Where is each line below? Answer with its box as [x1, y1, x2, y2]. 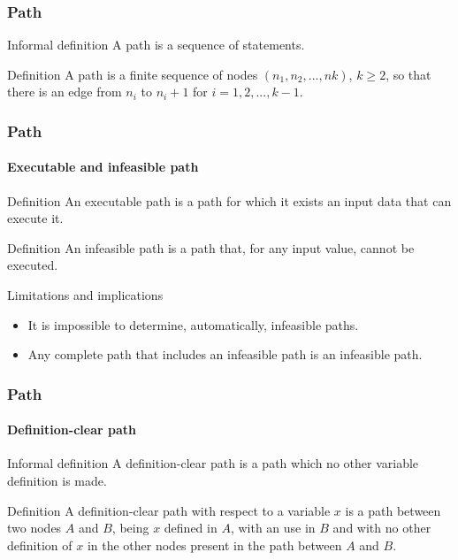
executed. [7, 256, 58, 274]
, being [111, 518, 149, 537]
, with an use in [230, 518, 316, 537]
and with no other [332, 518, 431, 537]
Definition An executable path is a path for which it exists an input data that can [7, 191, 452, 210]
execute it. [7, 209, 64, 227]
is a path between [345, 501, 441, 519]
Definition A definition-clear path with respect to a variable [7, 501, 331, 519]
